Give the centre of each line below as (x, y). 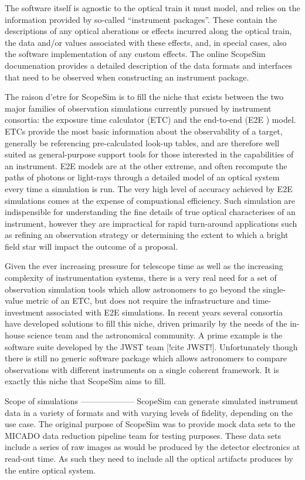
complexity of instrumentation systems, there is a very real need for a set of (141, 278)
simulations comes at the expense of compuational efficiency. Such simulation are (150, 200)
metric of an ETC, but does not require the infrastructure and (138, 301)
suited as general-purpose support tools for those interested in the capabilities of (149, 154)
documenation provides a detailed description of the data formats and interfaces (149, 65)
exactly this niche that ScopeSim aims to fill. (85, 381)
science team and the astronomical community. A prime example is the (155, 335)
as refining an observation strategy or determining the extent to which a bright (147, 235)
